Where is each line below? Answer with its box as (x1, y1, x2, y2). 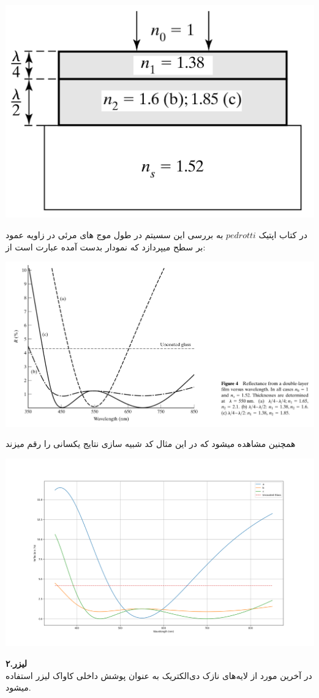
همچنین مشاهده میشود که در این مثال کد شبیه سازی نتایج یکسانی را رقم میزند (6, 437, 296, 450)
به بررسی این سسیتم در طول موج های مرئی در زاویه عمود (6, 228, 223, 241)
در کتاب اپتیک (258, 228, 308, 241)
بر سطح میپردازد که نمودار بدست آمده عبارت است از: (6, 240, 206, 253)
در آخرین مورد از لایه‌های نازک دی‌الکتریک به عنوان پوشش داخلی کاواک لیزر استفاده (6, 669, 312, 681)
